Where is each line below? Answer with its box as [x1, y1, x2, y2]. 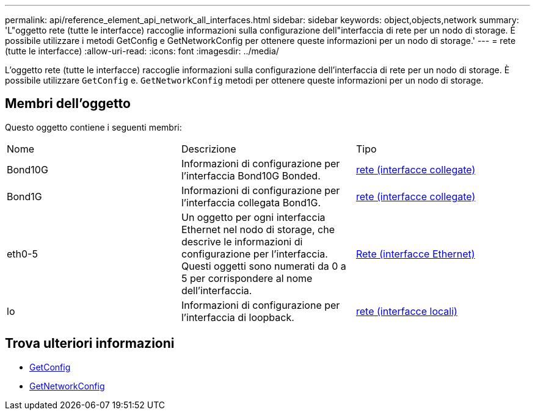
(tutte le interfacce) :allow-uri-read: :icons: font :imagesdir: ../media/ [5, 46, 279, 56]
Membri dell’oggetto [5, 96, 131, 112]
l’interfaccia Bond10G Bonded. [181, 169, 321, 182]
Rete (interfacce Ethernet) [355, 247, 475, 260]
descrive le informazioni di [181, 235, 303, 248]
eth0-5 [7, 247, 38, 260]
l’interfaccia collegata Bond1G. [181, 196, 321, 209]
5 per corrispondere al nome [181, 272, 313, 284]
